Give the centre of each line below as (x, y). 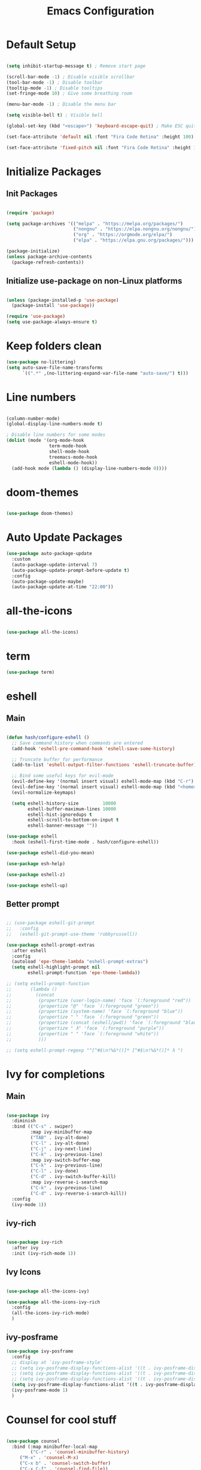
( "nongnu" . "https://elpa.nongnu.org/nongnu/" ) (135, 229)
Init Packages (32, 194)
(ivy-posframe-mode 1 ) (40, 1390)
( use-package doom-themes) (40, 514)
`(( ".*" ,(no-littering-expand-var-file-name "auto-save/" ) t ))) (105, 373)
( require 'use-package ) (36, 317)
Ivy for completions (56, 1074)
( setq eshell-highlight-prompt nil (56, 967)
